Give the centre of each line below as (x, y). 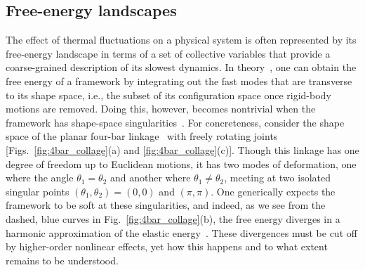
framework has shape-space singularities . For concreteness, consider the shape (175, 122)
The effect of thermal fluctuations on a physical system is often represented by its (181, 40)
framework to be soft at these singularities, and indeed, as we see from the (166, 205)
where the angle (40, 178)
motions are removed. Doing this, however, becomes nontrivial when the (161, 109)
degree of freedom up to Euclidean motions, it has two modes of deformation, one (181, 163)
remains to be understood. (62, 260)
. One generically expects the (273, 191)
